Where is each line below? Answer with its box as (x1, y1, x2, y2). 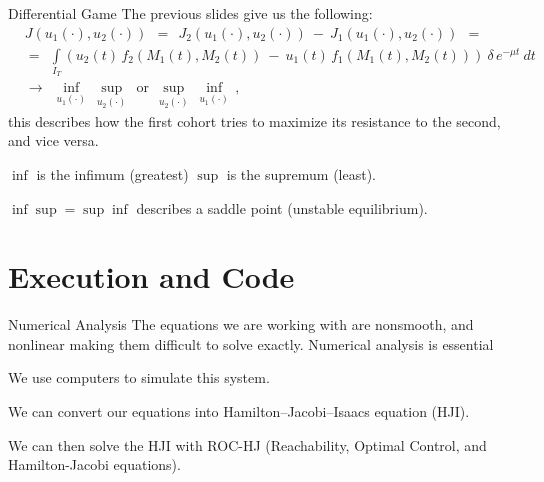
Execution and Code (8, 256, 295, 297)
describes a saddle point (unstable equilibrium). (136, 197, 428, 218)
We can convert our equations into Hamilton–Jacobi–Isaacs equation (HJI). (8, 401, 470, 421)
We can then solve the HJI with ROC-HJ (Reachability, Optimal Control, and (8, 434, 487, 455)
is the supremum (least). (226, 163, 376, 184)
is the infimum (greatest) (36, 163, 189, 184)
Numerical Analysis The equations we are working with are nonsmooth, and (8, 314, 474, 335)
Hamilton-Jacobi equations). (8, 454, 181, 475)
